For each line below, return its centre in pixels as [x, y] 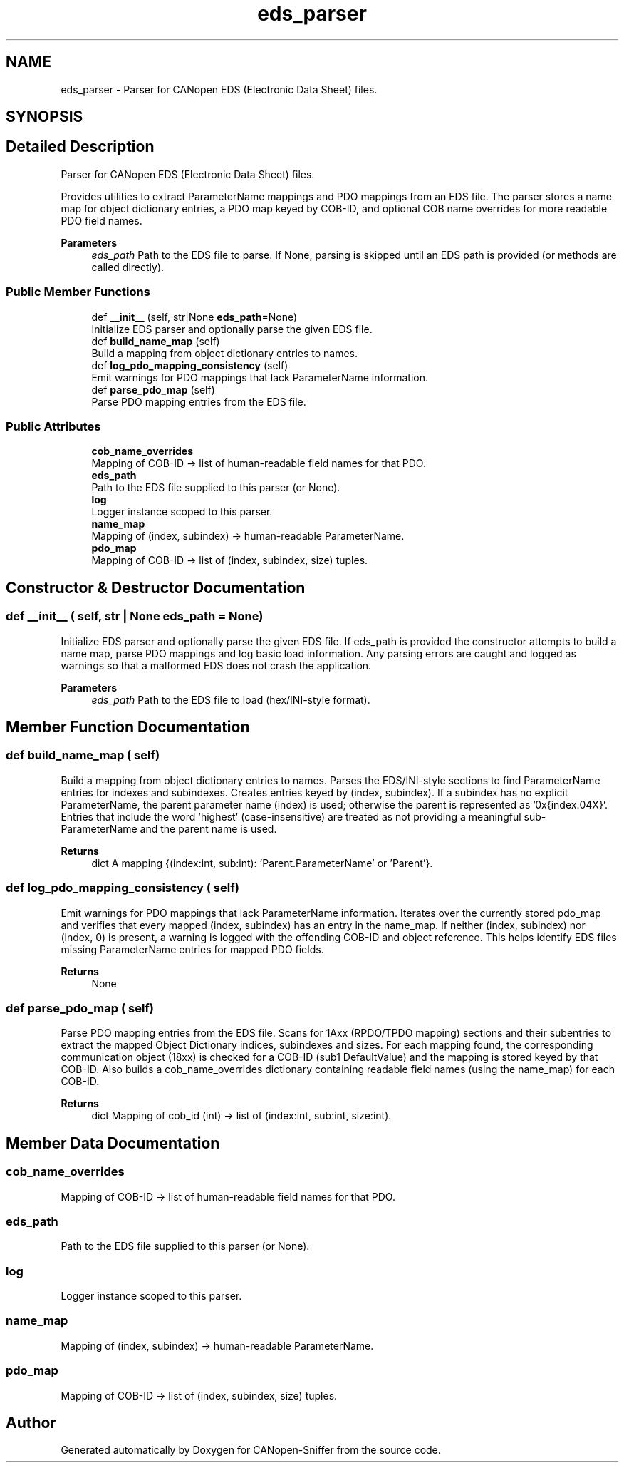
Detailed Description [80, 147]
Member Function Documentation [128, 727]
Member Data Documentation [113, 1143]
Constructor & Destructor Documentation [156, 587]
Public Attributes [53, 426]
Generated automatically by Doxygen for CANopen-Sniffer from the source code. [251, 1450]
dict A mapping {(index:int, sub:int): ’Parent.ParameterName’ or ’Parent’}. [262, 863]
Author [31, 1422]
